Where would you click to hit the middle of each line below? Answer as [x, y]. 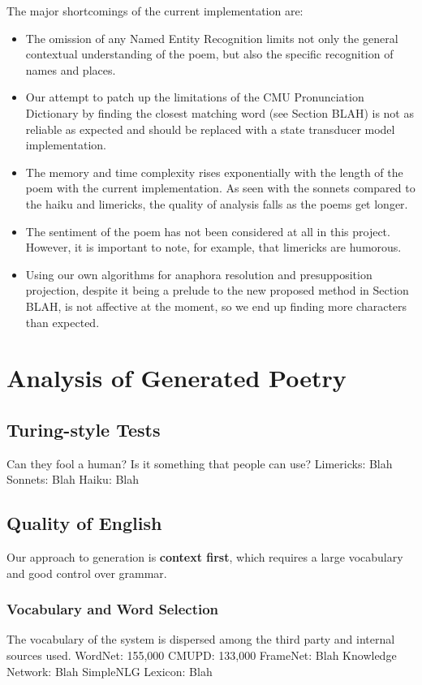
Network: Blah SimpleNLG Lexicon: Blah [110, 671]
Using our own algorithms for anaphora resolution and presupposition [199, 274]
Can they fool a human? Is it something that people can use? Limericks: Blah [200, 463]
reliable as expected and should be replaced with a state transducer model [210, 129]
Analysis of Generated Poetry [177, 378]
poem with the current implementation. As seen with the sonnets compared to [220, 188]
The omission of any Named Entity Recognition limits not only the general [212, 38]
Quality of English [84, 523]
